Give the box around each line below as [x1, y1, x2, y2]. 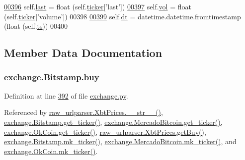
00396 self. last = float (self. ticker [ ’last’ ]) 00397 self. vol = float [4, 1, 191, 11]
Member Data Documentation [4, 45, 163, 60]
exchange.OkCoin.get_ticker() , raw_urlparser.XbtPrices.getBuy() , [4, 126, 206, 137]
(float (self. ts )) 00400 [4, 21, 68, 31]
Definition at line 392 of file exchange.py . [4, 90, 128, 101]
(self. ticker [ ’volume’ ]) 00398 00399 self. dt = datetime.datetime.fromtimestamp [4, 11, 241, 21]
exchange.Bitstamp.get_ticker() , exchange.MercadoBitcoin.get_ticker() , [4, 116, 223, 127]
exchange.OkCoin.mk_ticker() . [4, 146, 98, 156]
